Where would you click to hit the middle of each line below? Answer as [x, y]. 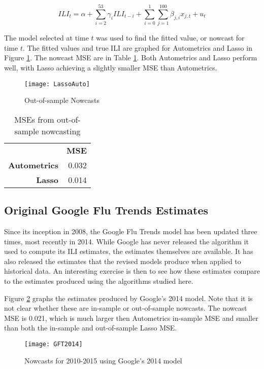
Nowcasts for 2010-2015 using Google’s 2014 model [103, 360]
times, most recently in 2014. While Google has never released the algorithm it [126, 241]
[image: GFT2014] [54, 344]
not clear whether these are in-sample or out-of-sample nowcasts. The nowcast [126, 308]
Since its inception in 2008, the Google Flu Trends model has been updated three [131, 231]
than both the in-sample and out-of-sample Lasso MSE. [91, 328]
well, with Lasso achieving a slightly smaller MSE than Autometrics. [111, 67]
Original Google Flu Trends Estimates [106, 210]
